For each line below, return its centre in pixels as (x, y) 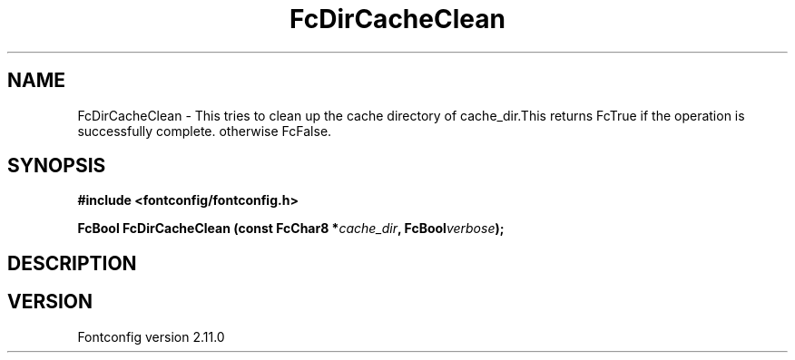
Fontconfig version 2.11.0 (151, 336)
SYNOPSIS (57, 166)
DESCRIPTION (72, 263)
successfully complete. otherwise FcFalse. (205, 131)
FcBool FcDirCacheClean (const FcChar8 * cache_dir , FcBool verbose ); (291, 229)
